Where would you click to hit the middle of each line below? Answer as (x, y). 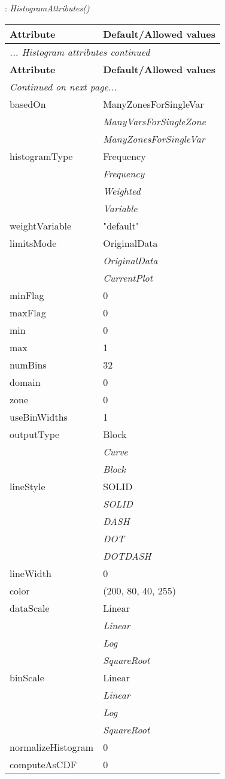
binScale (27, 677)
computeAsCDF (43, 764)
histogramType (41, 156)
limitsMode (33, 243)
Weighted (122, 191)
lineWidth (31, 573)
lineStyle (28, 486)
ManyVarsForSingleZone (154, 121)
